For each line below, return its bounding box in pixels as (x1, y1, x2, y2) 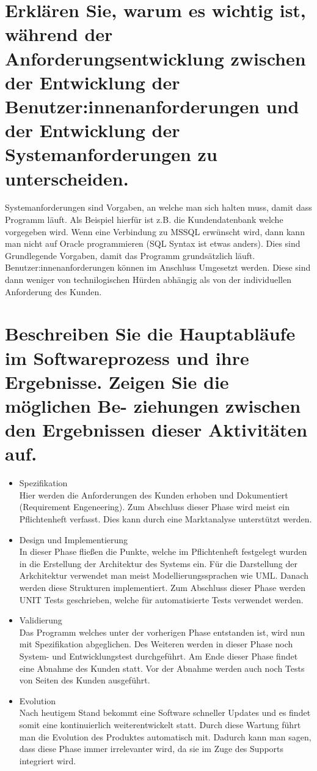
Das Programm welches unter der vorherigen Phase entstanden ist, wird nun (19, 625, 305, 638)
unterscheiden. (5, 165, 129, 190)
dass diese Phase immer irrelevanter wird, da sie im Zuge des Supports (19, 742, 284, 755)
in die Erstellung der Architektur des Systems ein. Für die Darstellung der (19, 557, 297, 570)
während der (5, 21, 113, 47)
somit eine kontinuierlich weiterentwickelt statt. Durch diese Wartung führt (19, 718, 301, 731)
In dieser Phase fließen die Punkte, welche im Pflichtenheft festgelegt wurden (19, 545, 307, 558)
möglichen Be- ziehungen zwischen (5, 393, 301, 418)
